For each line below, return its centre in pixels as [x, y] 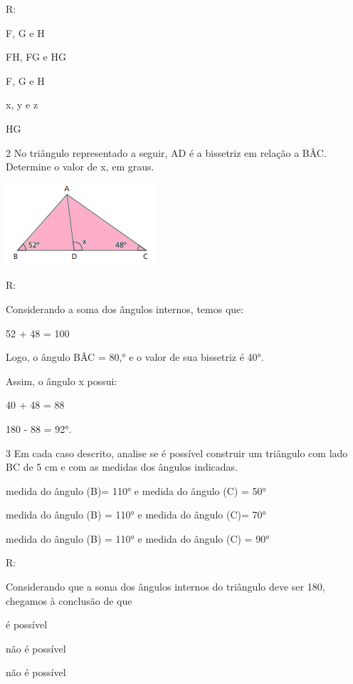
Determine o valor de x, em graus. [80, 167]
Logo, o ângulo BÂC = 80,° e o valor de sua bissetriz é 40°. [135, 357]
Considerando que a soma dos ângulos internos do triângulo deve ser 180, [165, 587]
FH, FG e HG [36, 57]
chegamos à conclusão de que [69, 600]
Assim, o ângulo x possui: [62, 381]
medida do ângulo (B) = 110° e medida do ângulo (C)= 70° [136, 515]
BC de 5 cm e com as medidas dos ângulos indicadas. [122, 467]
